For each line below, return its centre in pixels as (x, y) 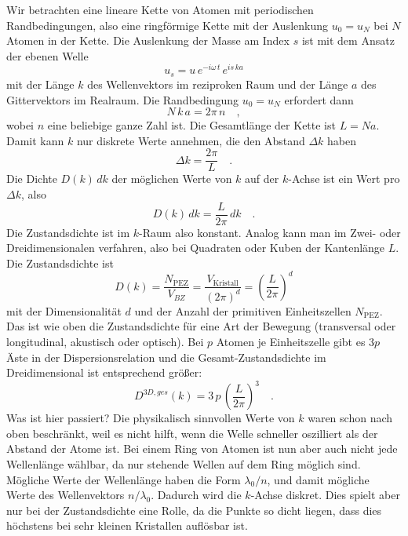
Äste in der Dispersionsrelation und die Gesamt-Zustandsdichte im (166, 357)
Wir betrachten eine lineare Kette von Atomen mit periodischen (160, 9)
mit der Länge (40, 84)
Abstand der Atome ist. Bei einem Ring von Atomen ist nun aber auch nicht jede (202, 448)
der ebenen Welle (47, 55)
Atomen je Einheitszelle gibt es (291, 341)
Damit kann (35, 140)
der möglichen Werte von (172, 179)
